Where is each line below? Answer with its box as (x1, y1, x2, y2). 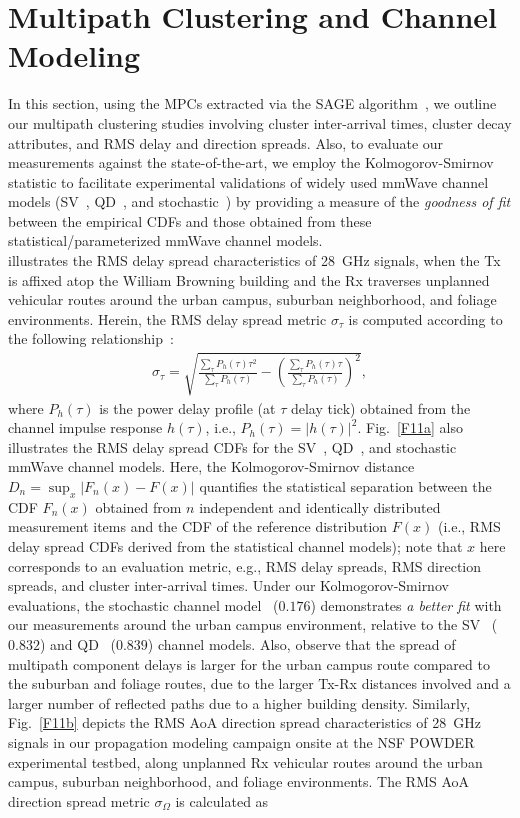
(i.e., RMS (437, 516, 501, 537)
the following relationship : (8, 328, 174, 349)
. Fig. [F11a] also (357, 417, 463, 438)
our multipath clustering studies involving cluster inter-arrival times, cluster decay (8, 112, 512, 133)
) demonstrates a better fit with (310, 594, 502, 615)
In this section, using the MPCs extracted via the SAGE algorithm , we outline (8, 93, 497, 114)
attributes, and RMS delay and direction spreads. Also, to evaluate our (8, 132, 444, 153)
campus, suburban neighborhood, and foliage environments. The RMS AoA (8, 771, 470, 792)
